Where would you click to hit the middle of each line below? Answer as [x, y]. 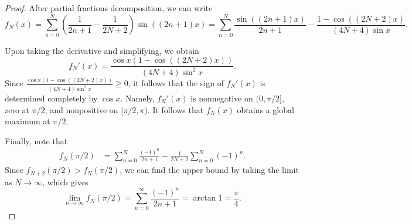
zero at [17, 109]
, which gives [65, 181]
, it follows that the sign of [176, 83]
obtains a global [265, 109]
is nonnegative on [222, 98]
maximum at [28, 121]
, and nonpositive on [81, 109]
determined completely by [51, 98]
